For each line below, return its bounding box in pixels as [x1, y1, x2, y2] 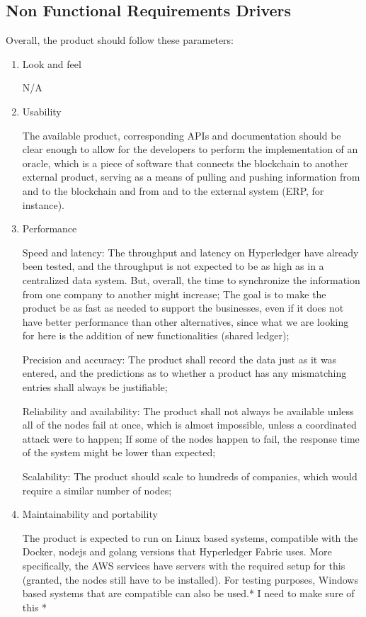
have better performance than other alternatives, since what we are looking [22, 314, 349, 329]
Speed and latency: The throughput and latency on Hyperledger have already [22, 244, 359, 259]
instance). [22, 197, 64, 212]
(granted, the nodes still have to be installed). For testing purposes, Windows [22, 572, 358, 587]
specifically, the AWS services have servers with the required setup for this [22, 558, 345, 573]
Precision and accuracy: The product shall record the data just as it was [22, 351, 337, 366]
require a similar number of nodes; [22, 482, 172, 497]
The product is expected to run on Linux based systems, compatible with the [22, 530, 358, 545]
